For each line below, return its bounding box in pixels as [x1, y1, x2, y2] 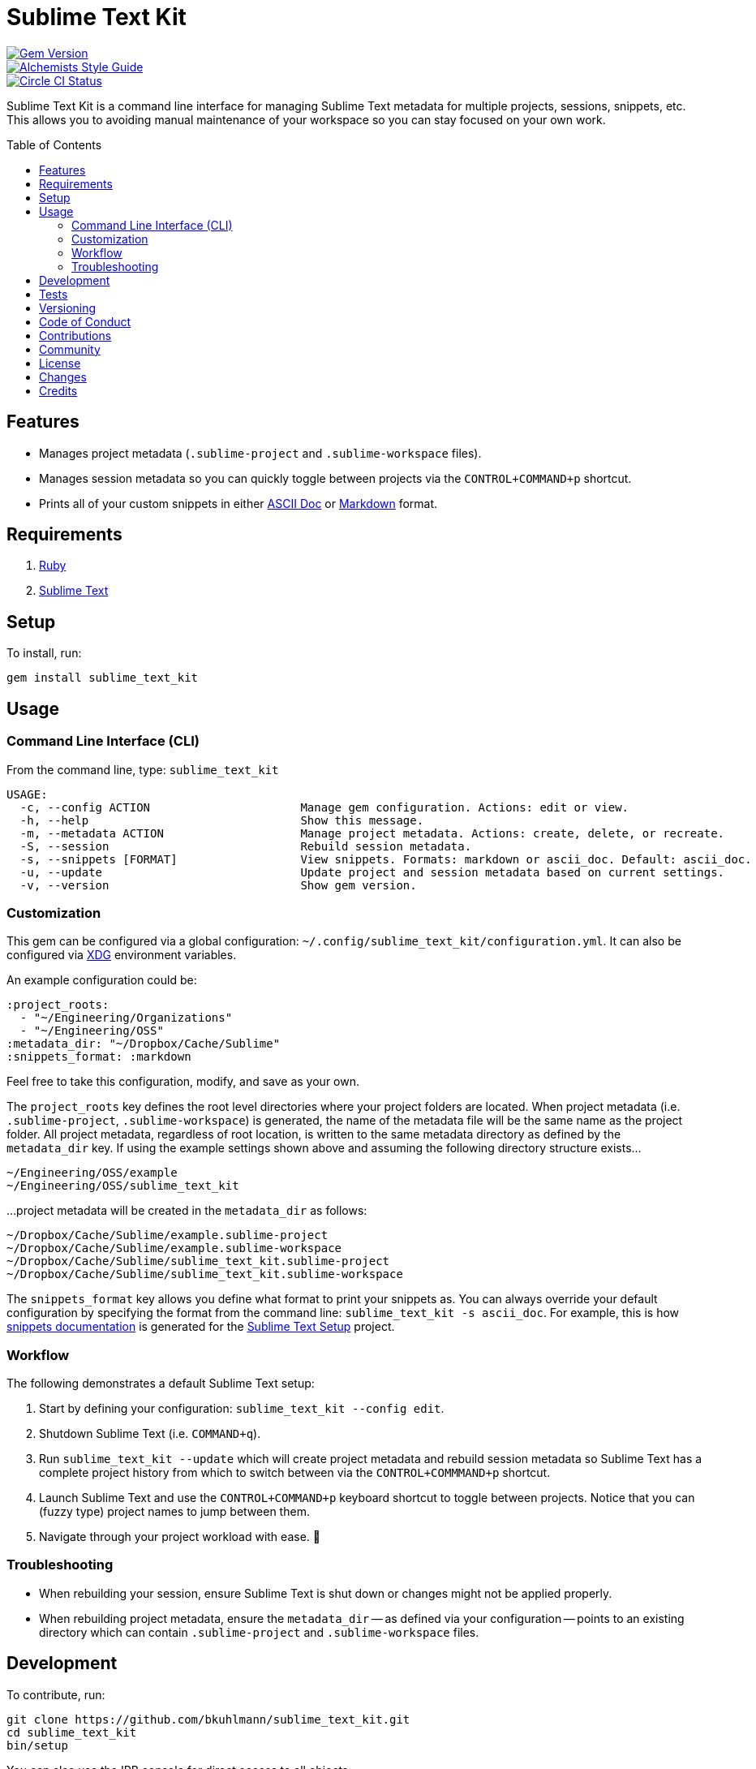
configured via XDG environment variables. [6, 948, 237, 962]
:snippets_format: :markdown [6, 1050, 191, 1064]
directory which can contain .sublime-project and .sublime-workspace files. [39, 1625, 479, 1639]
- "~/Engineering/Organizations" [19, 1011, 233, 1025]
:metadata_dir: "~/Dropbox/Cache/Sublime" [6, 1037, 281, 1051]
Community [39, 342, 101, 356]
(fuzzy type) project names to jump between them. [39, 1504, 310, 1518]
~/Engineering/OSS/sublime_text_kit [6, 1179, 239, 1193]
